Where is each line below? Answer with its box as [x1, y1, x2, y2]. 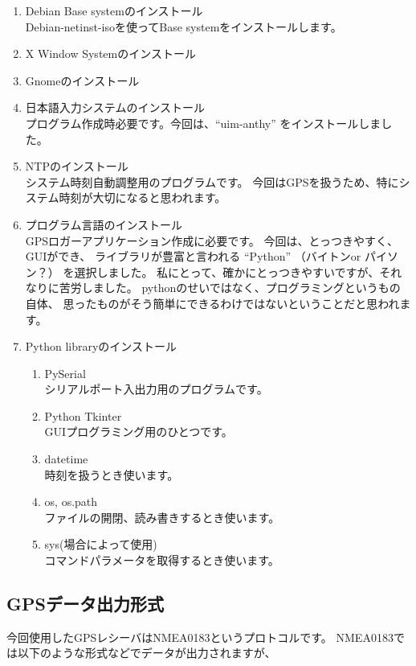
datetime [44, 450, 88, 467]
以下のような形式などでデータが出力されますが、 [17, 644, 276, 661]
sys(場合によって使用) [44, 536, 157, 553]
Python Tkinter [44, 407, 122, 424]
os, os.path [44, 493, 98, 510]
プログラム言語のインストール [25, 216, 183, 232]
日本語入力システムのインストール [25, 99, 206, 116]
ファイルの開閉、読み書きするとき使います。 [44, 508, 280, 525]
